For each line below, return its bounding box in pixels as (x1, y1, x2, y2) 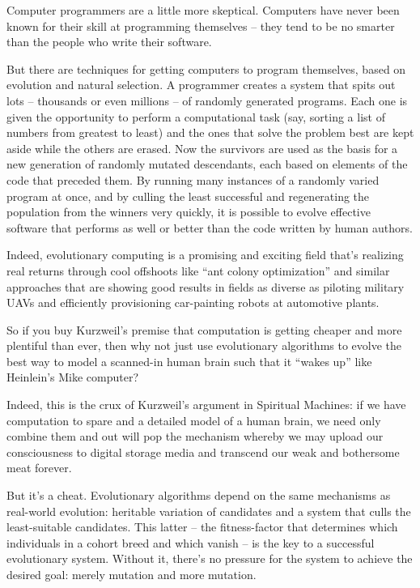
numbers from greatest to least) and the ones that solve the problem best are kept (6, 124, 414, 141)
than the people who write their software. (6, 33, 212, 50)
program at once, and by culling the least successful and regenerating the (6, 187, 370, 204)
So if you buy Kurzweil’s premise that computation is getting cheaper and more (6, 321, 402, 338)
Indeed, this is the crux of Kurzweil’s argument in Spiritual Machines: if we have (6, 396, 406, 413)
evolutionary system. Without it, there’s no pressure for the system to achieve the (6, 550, 413, 567)
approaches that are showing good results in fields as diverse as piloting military (6, 278, 405, 295)
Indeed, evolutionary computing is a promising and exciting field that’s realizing (6, 246, 404, 263)
